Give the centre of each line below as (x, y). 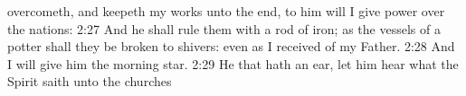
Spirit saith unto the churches (90, 81)
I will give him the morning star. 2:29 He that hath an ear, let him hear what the (233, 63)
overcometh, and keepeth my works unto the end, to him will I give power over (226, 11)
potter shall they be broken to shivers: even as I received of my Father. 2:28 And (231, 46)
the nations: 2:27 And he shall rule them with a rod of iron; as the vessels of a (224, 28)
